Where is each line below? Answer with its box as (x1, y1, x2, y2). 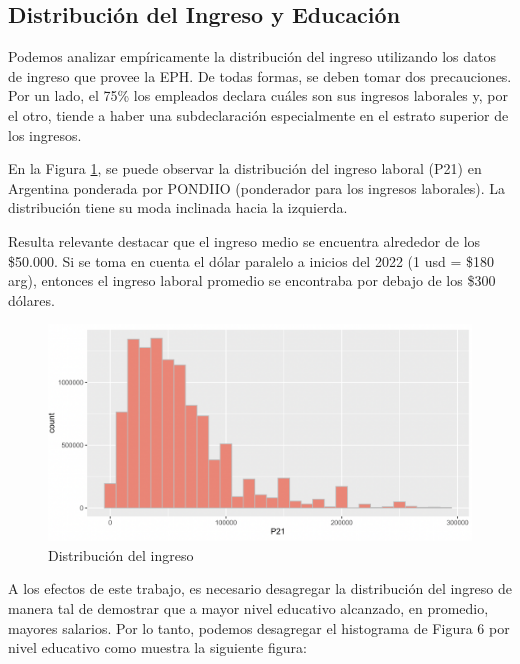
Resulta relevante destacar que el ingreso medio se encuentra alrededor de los (8, 230, 481, 251)
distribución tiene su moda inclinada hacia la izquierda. (8, 197, 348, 218)
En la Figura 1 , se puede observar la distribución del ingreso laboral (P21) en (8, 158, 482, 179)
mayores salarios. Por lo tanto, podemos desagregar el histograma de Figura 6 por (8, 617, 510, 638)
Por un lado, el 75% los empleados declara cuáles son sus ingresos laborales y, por (8, 85, 508, 106)
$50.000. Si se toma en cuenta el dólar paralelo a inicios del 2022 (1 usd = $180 (8, 250, 494, 271)
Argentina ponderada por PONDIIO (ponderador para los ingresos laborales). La (8, 177, 506, 198)
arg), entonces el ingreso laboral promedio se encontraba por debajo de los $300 (8, 270, 496, 291)
